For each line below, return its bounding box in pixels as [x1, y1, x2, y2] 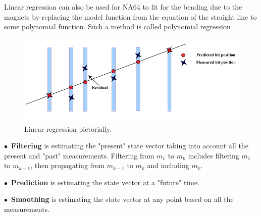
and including [147, 160, 189, 171]
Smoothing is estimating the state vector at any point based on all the [11, 194, 234, 204]
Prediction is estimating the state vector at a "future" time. [11, 177, 199, 187]
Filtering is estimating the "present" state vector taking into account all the [11, 140, 248, 151]
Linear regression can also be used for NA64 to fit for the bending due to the [4, 2, 242, 12]
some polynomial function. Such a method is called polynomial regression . [4, 21, 236, 32]
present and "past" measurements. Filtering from [4, 150, 154, 160]
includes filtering [188, 150, 239, 160]
